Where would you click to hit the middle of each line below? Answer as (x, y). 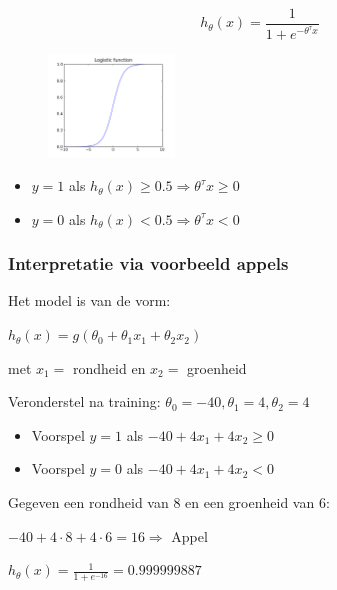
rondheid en (109, 367)
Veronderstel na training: (84, 401)
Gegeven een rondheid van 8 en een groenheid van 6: (169, 502)
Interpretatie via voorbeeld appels (148, 263)
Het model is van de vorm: (89, 300)
